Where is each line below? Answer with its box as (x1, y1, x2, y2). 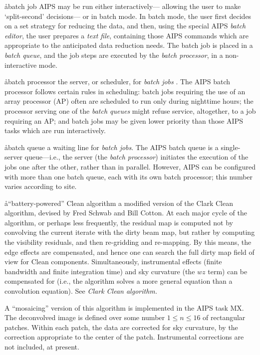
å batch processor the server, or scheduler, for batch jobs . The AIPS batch (4, 76, 231, 87)
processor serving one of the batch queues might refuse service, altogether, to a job (4, 105, 256, 116)
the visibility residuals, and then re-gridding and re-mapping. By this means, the (4, 237, 252, 247)
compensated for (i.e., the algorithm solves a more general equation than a (4, 276, 233, 286)
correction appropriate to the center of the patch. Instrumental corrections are (4, 332, 244, 342)
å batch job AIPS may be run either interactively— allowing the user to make (4, 1, 241, 11)
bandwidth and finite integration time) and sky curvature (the (4, 266, 195, 276)
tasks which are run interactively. (4, 125, 106, 136)
